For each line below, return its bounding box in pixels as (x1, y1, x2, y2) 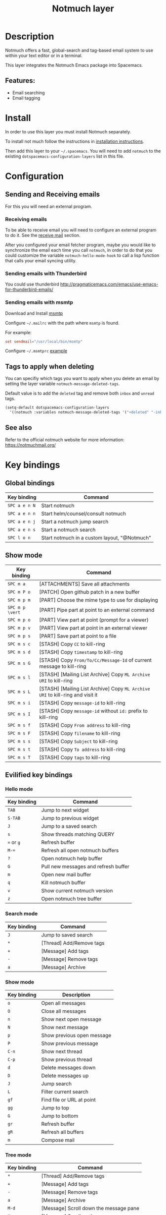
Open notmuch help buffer (41, 855, 103, 862)
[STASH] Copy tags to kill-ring (39, 754, 110, 761)
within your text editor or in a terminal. (5, 53, 83, 58)
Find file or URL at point (41, 1096, 96, 1103)
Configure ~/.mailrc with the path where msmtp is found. (5, 320, 120, 326)
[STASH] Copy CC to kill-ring (39, 640, 105, 647)
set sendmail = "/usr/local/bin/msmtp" (5, 339, 83, 344)
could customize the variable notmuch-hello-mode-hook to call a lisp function (5, 252, 160, 258)
